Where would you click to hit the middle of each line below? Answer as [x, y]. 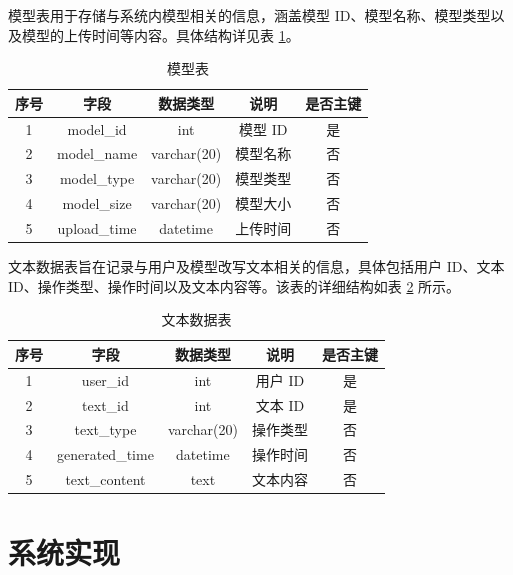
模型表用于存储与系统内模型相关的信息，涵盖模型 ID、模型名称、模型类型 [249, 15]
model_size [97, 203]
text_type [105, 429]
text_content [105, 479]
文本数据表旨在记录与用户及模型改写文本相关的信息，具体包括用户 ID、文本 [256, 266]
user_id [105, 379]
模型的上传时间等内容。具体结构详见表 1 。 [160, 34]
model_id [97, 128]
